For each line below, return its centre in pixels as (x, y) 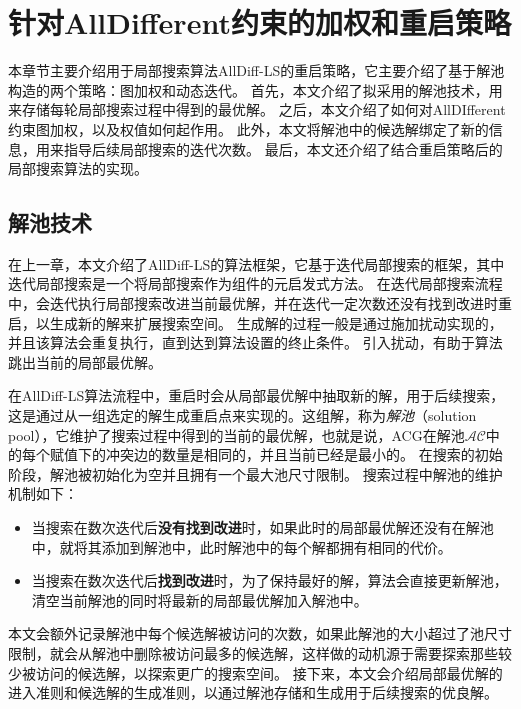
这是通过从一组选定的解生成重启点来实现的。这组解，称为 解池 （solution (242, 415)
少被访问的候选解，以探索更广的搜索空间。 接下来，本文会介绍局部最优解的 (255, 672)
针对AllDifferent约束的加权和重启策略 (259, 22)
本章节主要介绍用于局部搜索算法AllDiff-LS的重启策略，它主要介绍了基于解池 (256, 70)
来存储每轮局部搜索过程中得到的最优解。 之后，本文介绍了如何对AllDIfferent (257, 109)
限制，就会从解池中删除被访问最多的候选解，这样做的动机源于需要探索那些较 (260, 652)
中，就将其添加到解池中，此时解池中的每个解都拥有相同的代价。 (241, 546)
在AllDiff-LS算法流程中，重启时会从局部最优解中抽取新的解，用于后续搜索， (256, 395)
